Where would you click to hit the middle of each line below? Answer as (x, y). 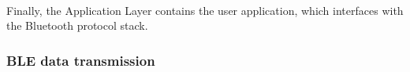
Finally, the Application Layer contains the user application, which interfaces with (205, 10)
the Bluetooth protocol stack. (77, 25)
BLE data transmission (81, 60)
